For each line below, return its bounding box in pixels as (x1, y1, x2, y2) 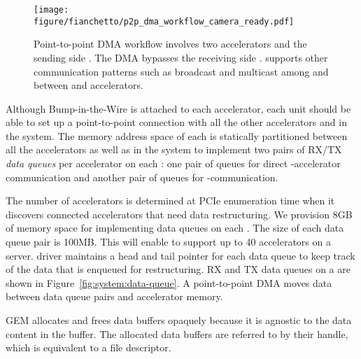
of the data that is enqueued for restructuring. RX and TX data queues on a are (6, 262, 351, 276)
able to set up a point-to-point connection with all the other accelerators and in (6, 115, 347, 129)
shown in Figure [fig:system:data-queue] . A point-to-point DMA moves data (6, 275, 332, 290)
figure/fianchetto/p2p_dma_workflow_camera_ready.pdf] (34, 16, 295, 27)
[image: (34, 5, 69, 15)
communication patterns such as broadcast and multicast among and (34, 64, 329, 78)
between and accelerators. (34, 78, 143, 92)
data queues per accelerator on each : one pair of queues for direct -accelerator (6, 156, 341, 171)
